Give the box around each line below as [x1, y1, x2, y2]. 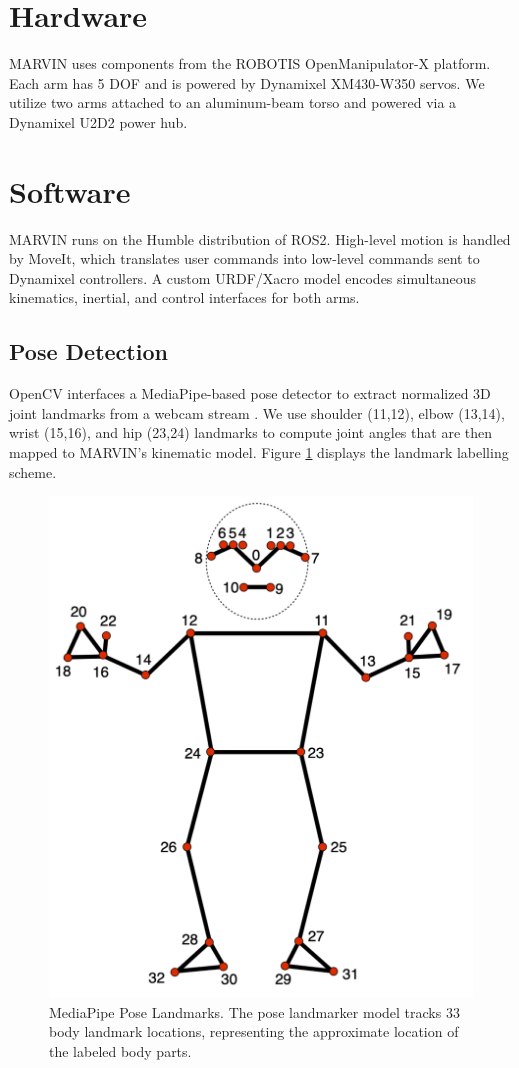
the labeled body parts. [49, 1040, 192, 1061]
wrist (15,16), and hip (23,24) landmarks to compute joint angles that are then [9, 422, 492, 443]
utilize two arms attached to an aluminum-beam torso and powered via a [9, 92, 457, 113]
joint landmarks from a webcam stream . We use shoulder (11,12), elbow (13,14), [9, 402, 505, 423]
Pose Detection [9, 336, 168, 367]
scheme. [9, 461, 57, 482]
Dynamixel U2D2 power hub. [9, 111, 188, 132]
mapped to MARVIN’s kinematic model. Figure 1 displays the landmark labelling [9, 441, 509, 462]
